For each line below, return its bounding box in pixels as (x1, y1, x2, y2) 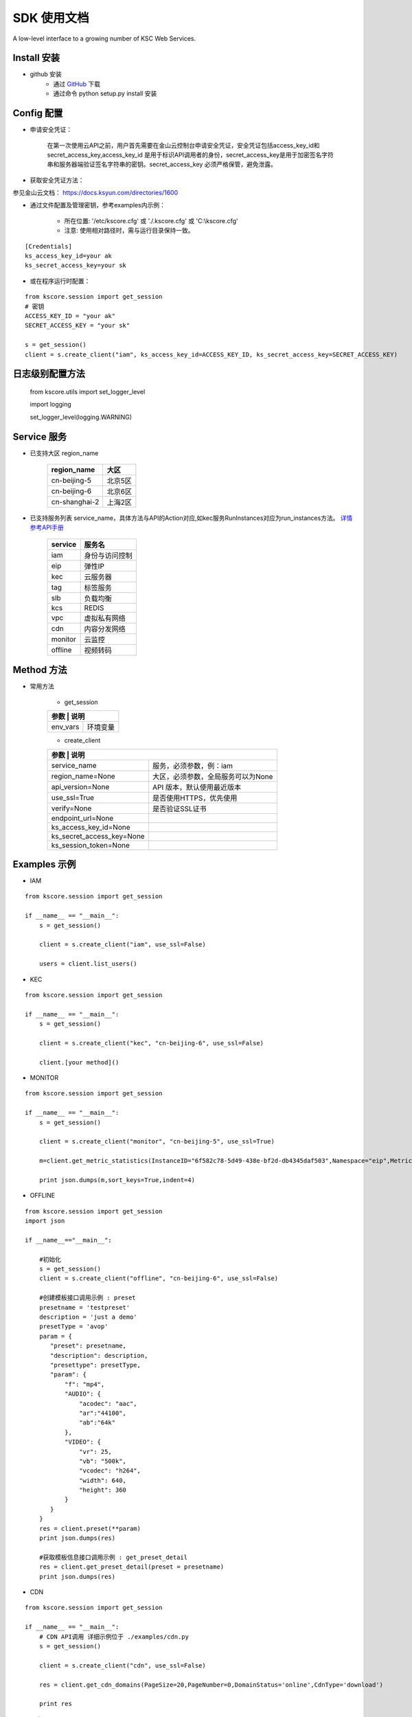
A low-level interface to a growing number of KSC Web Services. (12, 34, 196, 43)
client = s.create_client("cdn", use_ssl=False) (38, 1661, 206, 1669)
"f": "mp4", (64, 1380, 105, 1388)
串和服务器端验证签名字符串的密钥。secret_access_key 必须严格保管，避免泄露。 (47, 160, 277, 168)
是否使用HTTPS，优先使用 (152, 793, 238, 803)
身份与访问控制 (84, 550, 133, 560)
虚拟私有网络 (84, 613, 126, 623)
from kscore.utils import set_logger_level (30, 387, 146, 396)
